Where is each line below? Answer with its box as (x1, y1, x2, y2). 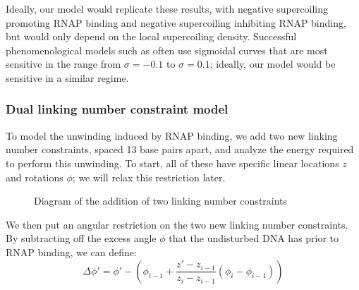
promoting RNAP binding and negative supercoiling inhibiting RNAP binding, (6, 15, 346, 30)
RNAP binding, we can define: (6, 244, 137, 259)
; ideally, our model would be (209, 56, 336, 71)
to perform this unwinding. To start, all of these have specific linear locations (6, 155, 339, 170)
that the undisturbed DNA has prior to (169, 231, 339, 246)
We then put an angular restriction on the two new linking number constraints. (6, 217, 348, 231)
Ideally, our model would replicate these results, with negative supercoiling (6, 1, 329, 16)
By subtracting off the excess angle (6, 231, 157, 246)
